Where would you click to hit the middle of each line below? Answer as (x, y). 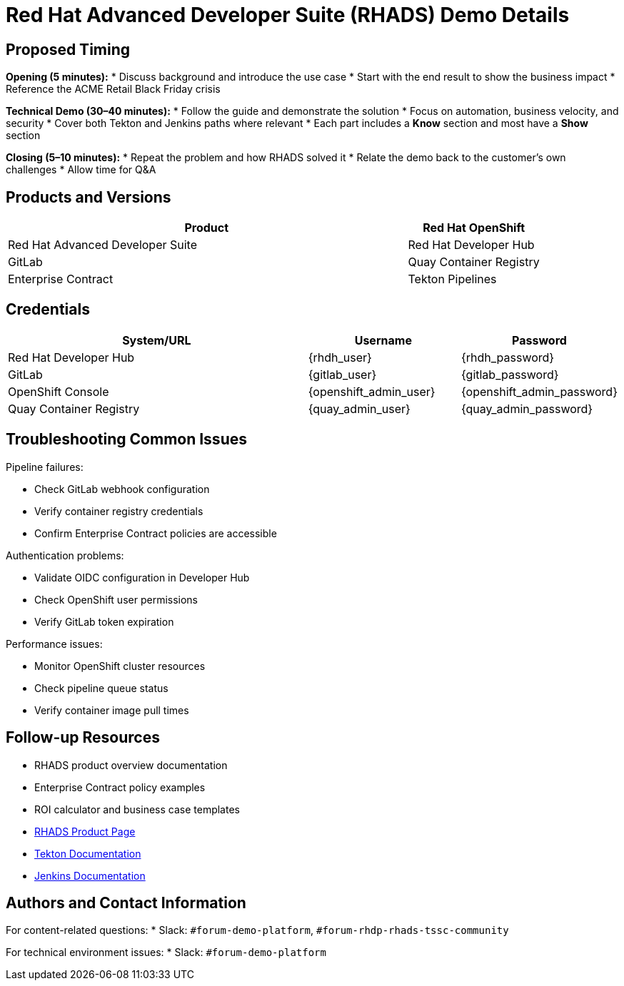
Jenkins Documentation (90, 875)
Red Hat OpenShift (474, 228)
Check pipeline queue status (101, 688)
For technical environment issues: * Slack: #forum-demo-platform (166, 952)
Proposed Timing (68, 49)
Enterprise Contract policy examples (120, 787)
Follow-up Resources (83, 738)
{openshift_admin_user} (372, 391)
